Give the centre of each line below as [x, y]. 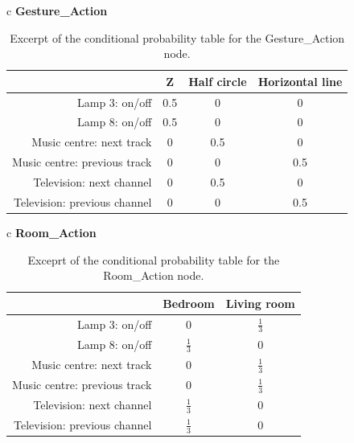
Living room [260, 303]
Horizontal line [300, 81]
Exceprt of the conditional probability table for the [154, 259]
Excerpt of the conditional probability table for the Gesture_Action [177, 37]
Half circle [218, 81]
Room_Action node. [154, 275]
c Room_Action [51, 232]
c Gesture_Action [57, 10]
